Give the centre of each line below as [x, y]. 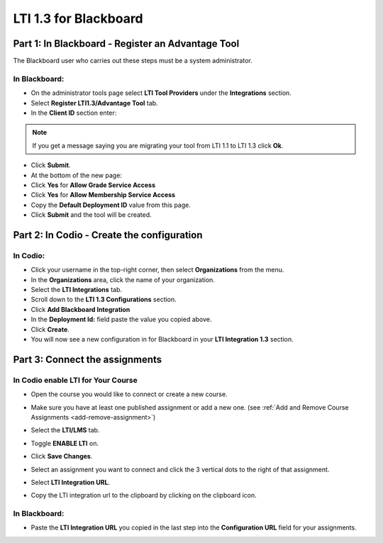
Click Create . [50, 329]
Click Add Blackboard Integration [81, 309]
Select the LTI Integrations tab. [76, 290]
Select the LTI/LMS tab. [65, 430]
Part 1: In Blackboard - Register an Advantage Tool [126, 44]
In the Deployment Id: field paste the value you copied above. [121, 320]
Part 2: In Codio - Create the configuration [108, 235]
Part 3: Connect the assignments [88, 359]
